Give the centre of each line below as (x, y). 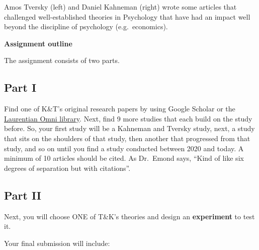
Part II (23, 195)
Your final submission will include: (57, 243)
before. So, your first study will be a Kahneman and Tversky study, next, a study (129, 128)
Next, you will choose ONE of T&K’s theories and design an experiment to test (129, 216)
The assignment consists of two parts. (62, 60)
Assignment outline (38, 43)
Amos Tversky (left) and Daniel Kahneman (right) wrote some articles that (120, 7)
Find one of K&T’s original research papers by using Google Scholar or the (120, 109)
